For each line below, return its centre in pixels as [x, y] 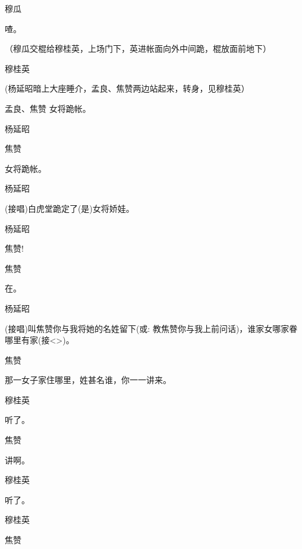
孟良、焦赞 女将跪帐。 [48, 108]
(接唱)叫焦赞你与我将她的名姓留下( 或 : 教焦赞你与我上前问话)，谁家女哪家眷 [151, 328]
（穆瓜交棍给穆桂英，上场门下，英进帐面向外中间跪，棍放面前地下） [138, 48]
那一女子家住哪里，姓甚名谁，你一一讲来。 [88, 380]
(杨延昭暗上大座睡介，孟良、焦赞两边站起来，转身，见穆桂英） [127, 88]
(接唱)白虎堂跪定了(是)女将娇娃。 [70, 208]
